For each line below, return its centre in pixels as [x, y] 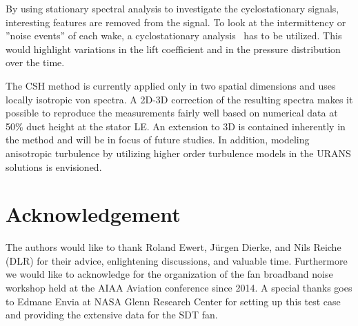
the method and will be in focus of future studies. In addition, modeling [158, 140]
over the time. [35, 62]
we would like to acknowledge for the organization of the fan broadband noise [169, 274]
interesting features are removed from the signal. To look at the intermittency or [176, 22]
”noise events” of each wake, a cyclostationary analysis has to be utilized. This [174, 35]
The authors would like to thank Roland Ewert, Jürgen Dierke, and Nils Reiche [173, 247]
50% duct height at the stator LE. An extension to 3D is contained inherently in [176, 126]
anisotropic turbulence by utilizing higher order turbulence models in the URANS [178, 153]
